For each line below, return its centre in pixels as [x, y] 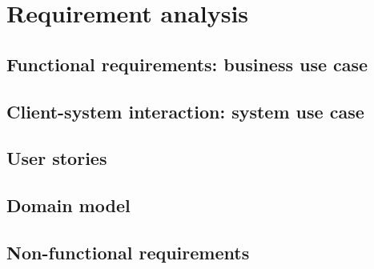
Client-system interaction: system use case [185, 111]
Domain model [68, 205]
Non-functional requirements [128, 252]
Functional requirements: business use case [187, 64]
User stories [57, 158]
